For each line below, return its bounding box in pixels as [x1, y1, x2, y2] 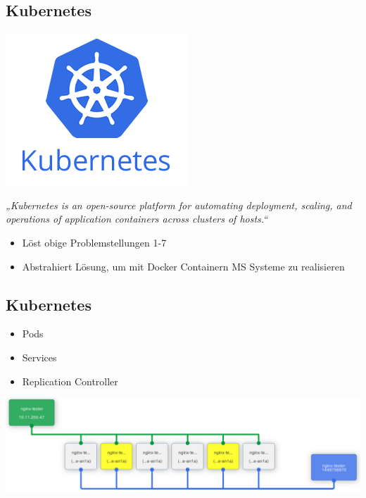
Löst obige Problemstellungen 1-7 [22, 235, 167, 249]
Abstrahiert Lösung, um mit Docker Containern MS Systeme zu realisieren [22, 259, 345, 273]
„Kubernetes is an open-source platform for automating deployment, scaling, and [6, 197, 352, 212]
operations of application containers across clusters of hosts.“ [6, 211, 268, 226]
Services [22, 349, 57, 364]
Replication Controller [22, 373, 118, 388]
